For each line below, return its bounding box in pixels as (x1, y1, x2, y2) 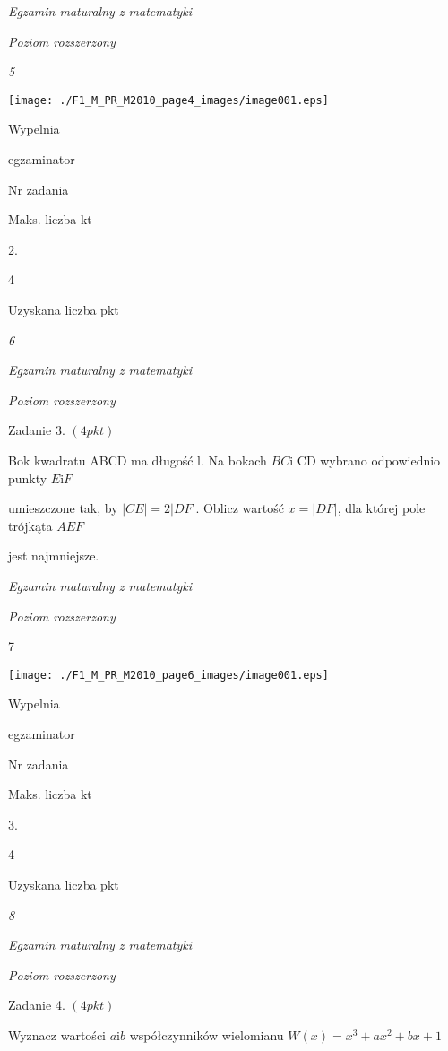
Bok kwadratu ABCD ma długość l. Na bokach (8, 450, 267, 469)
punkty (8, 468, 47, 487)
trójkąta (8, 516, 53, 534)
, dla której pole (337, 499, 426, 517)
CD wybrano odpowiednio (297, 450, 441, 469)
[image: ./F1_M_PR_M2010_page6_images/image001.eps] (8, 668, 329, 682)
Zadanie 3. (8, 421, 65, 439)
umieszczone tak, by (8, 499, 118, 517)
